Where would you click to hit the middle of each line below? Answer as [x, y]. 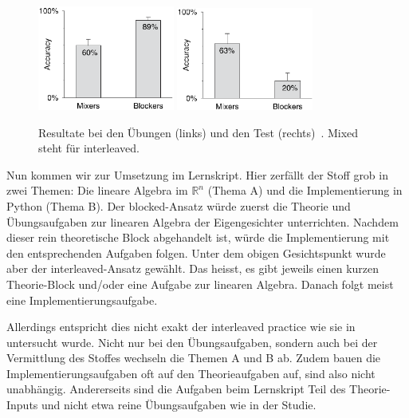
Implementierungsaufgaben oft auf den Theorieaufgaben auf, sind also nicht [191, 373]
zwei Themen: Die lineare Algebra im [97, 190]
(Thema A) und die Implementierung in [305, 190]
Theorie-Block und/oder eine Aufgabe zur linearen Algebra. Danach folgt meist [200, 284]
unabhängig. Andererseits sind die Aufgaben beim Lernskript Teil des [176, 389]
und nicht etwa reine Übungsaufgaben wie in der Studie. [179, 405]
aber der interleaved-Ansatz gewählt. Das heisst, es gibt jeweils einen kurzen [193, 268]
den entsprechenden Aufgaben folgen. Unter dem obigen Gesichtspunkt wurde [196, 252]
